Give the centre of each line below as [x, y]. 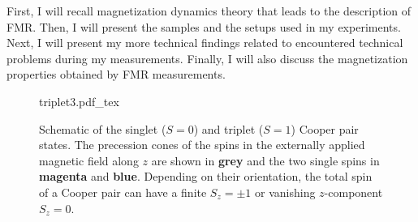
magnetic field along [89, 160]
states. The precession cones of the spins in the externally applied [202, 145]
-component [353, 192]
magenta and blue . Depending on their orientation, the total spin [206, 176]
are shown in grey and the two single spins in [265, 160]
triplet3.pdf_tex [79, 101]
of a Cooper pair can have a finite [123, 192]
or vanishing [285, 192]
